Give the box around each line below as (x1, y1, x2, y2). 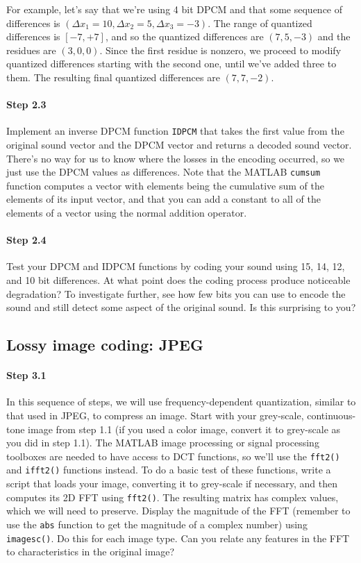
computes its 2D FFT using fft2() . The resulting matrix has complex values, (6, 489, 339, 504)
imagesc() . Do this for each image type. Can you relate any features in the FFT (6, 530, 350, 545)
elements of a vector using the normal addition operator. (6, 205, 247, 220)
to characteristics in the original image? (6, 544, 175, 559)
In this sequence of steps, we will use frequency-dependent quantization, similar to (6, 394, 356, 409)
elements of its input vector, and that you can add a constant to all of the (6, 192, 321, 206)
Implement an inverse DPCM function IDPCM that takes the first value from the (6, 124, 344, 138)
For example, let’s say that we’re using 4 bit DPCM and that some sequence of (6, 2, 343, 16)
